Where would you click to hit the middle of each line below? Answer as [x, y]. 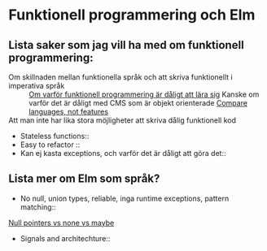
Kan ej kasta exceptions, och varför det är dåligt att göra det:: [123, 153]
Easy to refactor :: [50, 145]
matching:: [38, 207]
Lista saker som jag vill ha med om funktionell [126, 45]
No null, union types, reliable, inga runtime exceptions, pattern [125, 198]
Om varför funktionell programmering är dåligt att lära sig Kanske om [144, 94]
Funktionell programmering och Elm [132, 15]
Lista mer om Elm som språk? [84, 179]
